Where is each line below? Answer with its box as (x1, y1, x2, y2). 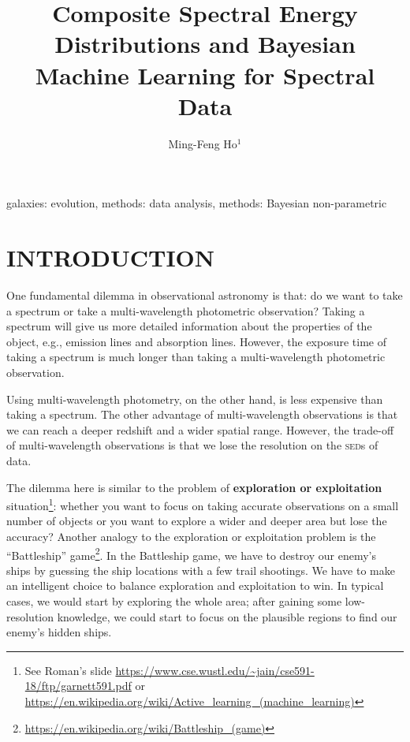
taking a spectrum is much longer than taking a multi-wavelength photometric (6, 349, 386, 365)
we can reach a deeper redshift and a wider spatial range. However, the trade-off (6, 421, 394, 438)
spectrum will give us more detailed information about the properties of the (6, 318, 372, 334)
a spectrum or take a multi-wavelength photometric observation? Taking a (6, 302, 365, 319)
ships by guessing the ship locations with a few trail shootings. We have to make (6, 561, 395, 578)
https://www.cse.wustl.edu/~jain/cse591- (115, 662, 315, 678)
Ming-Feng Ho (168, 135, 237, 151)
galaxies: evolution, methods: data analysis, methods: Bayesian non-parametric (6, 195, 387, 211)
